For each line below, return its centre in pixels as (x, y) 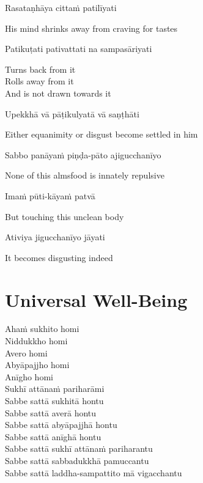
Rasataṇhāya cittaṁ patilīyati (61, 7)
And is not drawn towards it (58, 93)
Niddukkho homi (36, 341)
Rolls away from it (39, 81)
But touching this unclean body (65, 216)
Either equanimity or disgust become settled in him (102, 134)
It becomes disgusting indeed (59, 257)
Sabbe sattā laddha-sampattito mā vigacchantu (94, 472)
